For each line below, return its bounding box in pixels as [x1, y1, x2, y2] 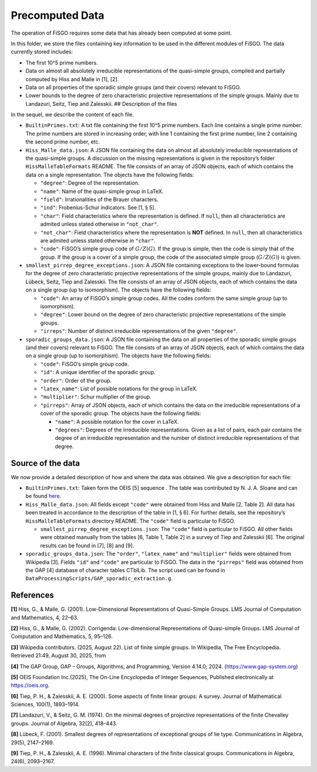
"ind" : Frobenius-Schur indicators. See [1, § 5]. [40, 204, 156, 211]
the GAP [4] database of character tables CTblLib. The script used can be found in [25, 566, 225, 573]
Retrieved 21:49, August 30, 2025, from [11, 652, 106, 659]
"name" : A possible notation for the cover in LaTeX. [55, 418, 179, 425]
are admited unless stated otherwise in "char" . [40, 237, 156, 244]
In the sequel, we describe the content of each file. [11, 111, 134, 118]
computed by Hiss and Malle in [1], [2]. [25, 75, 119, 82]
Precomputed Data [11, 9, 104, 22]
